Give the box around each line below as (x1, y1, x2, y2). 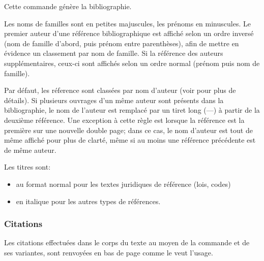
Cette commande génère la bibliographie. (4, 1, 132, 11)
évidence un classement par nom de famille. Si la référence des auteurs (4, 48, 223, 58)
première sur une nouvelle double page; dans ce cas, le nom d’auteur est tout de (4, 124, 253, 135)
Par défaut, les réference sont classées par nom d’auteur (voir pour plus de (4, 85, 236, 95)
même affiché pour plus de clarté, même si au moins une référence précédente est (4, 135, 256, 145)
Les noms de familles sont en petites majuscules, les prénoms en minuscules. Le (4, 18, 251, 28)
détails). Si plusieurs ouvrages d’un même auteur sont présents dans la (4, 94, 224, 105)
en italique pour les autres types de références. (16, 195, 161, 206)
